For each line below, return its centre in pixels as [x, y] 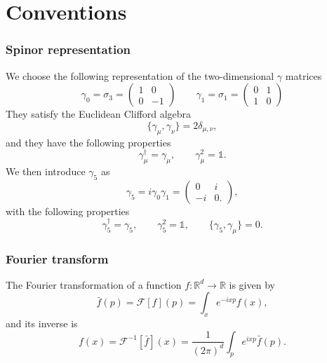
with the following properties [68, 211]
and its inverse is [42, 323]
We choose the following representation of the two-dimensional [140, 75]
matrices [303, 75]
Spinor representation [68, 49]
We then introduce [46, 171]
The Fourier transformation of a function [94, 284]
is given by [252, 284]
